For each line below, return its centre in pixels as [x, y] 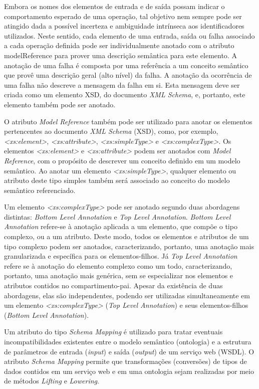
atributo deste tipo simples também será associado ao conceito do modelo [117, 180]
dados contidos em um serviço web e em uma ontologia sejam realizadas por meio [129, 371]
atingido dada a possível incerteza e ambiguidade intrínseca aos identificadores [124, 26]
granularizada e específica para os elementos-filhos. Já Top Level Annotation [121, 256]
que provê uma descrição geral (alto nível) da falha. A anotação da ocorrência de [128, 75]
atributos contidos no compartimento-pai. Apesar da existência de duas [113, 285]
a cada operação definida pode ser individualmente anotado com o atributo [119, 45]
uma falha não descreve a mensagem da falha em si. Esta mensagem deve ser [122, 84]
